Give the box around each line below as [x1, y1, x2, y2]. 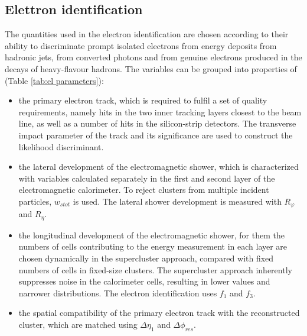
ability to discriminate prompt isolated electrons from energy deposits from [5, 39, 277, 51]
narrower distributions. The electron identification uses [18, 286, 217, 299]
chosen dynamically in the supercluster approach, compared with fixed [18, 252, 274, 264]
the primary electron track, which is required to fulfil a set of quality [18, 94, 267, 106]
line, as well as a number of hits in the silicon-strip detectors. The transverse [18, 117, 296, 130]
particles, [18, 195, 52, 207]
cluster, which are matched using [18, 318, 138, 330]
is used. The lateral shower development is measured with [73, 195, 282, 207]
